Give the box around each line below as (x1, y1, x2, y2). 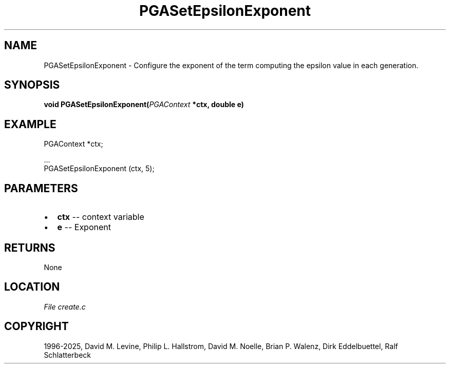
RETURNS (4, 241, 55, 254)
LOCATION (4, 280, 60, 294)
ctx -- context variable (57, 212, 144, 222)
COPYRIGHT (4, 320, 69, 333)
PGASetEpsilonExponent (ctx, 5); (44, 164, 155, 173)
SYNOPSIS (4, 78, 60, 92)
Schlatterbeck (44, 350, 91, 359)
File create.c (44, 302, 86, 311)
